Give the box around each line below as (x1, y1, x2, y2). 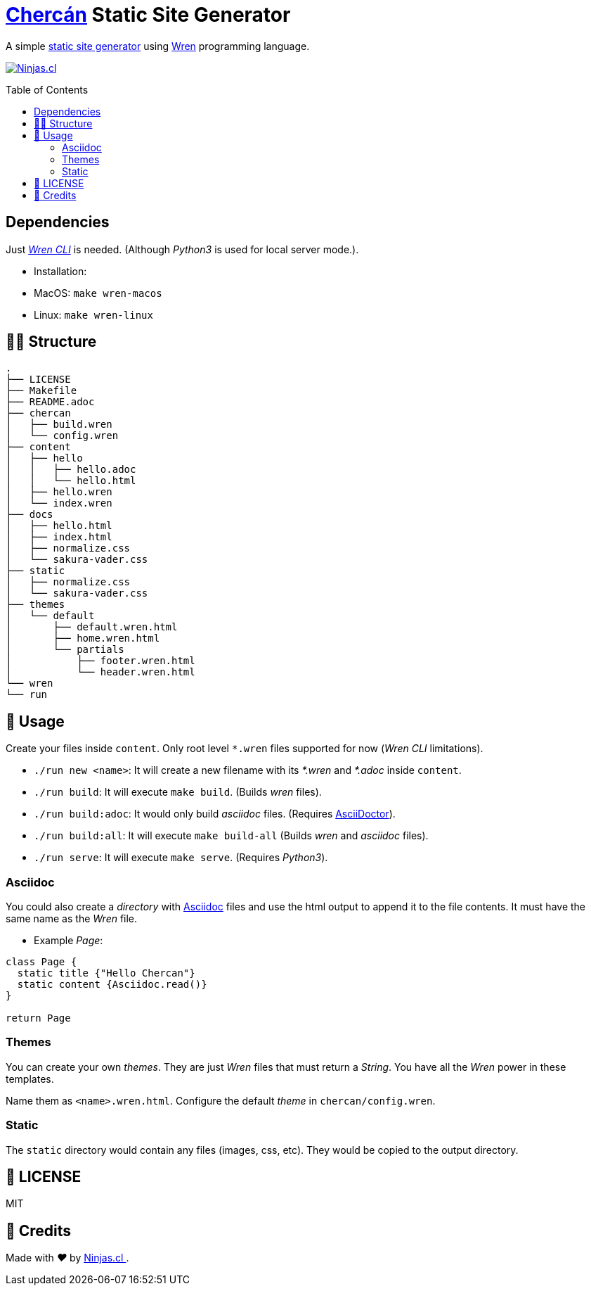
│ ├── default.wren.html (6, 621, 178, 633)
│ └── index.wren (6, 497, 112, 509)
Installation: (34, 265, 87, 277)
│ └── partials (6, 644, 124, 656)
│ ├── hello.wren (6, 486, 112, 498)
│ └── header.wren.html (6, 666, 195, 678)
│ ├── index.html (6, 531, 112, 543)
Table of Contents (6, 83, 89, 96)
